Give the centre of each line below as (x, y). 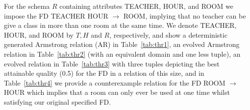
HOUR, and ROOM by (39, 34)
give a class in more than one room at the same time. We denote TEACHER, (120, 25)
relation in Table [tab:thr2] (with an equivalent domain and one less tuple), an (122, 54)
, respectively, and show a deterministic (168, 34)
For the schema (27, 6)
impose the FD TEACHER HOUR (56, 15)
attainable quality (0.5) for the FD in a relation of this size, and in (104, 73)
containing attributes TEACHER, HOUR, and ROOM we (146, 6)
